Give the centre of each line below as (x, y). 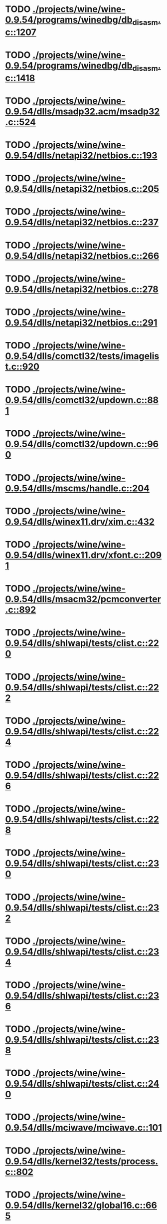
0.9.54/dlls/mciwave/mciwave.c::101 (83, 1128)
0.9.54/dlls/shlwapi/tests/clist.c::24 (82, 1084)
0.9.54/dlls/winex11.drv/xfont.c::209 (83, 555)
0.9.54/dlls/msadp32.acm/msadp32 (83, 111)
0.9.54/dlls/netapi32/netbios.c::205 (82, 189)
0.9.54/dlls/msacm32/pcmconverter (83, 599)
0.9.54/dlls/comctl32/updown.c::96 (82, 444)
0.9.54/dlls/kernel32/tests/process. (82, 1161)
